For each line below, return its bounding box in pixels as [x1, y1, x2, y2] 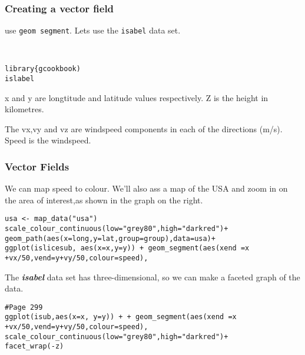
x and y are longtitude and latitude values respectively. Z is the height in [5, 91, 268, 103]
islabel [5, 74, 35, 83]
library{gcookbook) [5, 65, 81, 73]
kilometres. [5, 103, 44, 115]
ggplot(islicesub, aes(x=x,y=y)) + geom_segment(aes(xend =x [5, 244, 250, 253]
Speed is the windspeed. [5, 134, 91, 146]
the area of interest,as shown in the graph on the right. [5, 193, 203, 206]
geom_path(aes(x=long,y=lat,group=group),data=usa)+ [5, 234, 216, 243]
